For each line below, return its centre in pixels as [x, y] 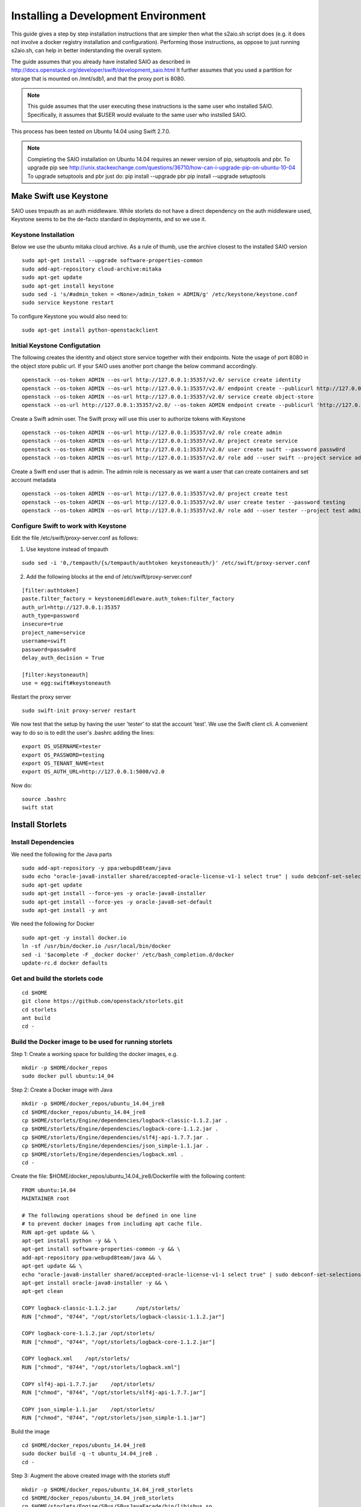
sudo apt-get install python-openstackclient [90, 330]
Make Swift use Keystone [60, 196]
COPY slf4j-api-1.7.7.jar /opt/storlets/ [89, 1384]
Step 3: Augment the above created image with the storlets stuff [91, 1476]
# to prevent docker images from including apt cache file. [112, 1224]
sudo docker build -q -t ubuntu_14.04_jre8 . [90, 1454]
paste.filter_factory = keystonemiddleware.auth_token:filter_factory [128, 599]
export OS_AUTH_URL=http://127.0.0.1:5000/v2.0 [93, 772]
